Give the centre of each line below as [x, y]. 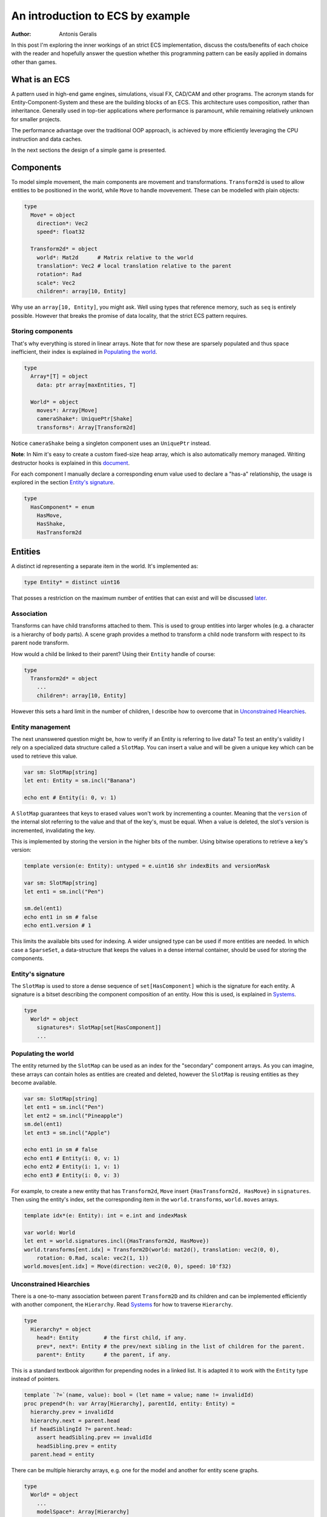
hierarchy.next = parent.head [75, 1421]
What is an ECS [41, 79]
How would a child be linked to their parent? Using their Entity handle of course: [113, 654]
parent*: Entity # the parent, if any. [104, 1354]
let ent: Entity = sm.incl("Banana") [80, 781]
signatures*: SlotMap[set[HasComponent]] [99, 1028]
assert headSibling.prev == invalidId [94, 1438]
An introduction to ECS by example [101, 16]
